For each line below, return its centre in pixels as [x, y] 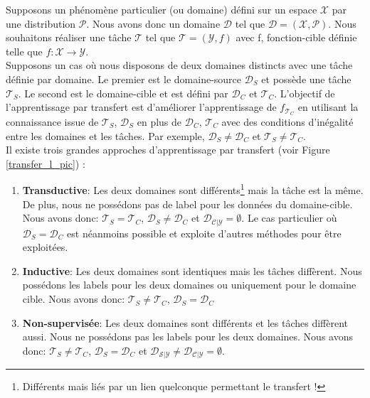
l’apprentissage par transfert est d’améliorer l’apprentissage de [141, 107]
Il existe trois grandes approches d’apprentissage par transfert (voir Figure [168, 150]
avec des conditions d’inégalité [287, 122]
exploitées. [45, 247]
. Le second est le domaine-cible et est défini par [123, 93]
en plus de [159, 122]
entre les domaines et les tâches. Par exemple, [105, 135]
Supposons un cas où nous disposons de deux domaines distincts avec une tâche [179, 65]
